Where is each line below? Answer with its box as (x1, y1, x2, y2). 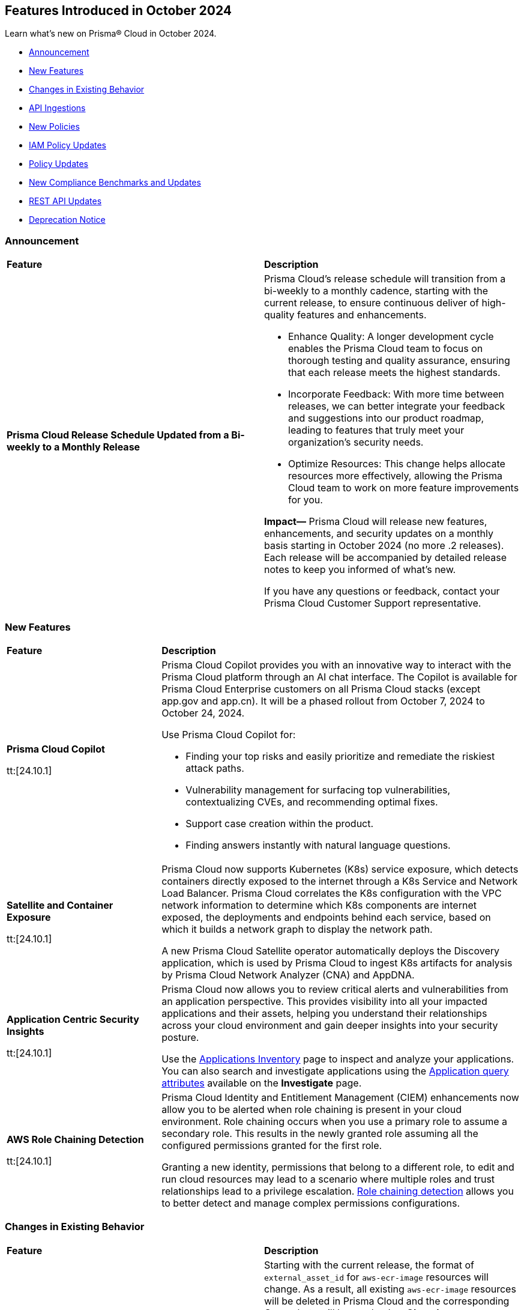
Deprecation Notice (29, 214, 106, 225)
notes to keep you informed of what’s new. (264, 563, 456, 576)
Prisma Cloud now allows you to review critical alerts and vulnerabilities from (161, 983, 508, 995)
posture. (161, 1031, 199, 1043)
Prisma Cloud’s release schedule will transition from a (264, 273, 506, 285)
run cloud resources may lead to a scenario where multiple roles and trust (161, 1172, 495, 1185)
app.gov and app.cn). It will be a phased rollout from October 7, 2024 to (161, 694, 485, 707)
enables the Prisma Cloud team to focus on (288, 342, 483, 355)
